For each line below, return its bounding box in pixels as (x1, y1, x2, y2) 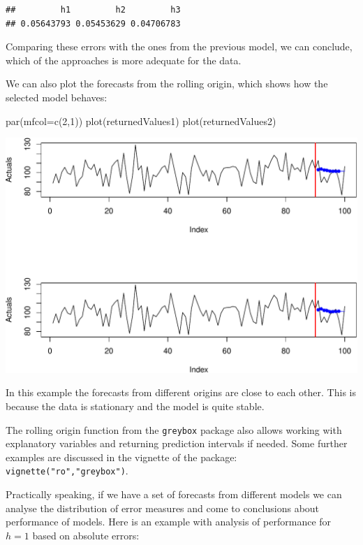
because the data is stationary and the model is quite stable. (6, 399, 265, 413)
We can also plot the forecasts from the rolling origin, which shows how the (6, 76, 328, 91)
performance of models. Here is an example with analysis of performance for (6, 514, 332, 529)
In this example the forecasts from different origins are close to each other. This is (6, 385, 356, 400)
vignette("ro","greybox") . (6, 463, 128, 478)
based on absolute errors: (32, 528, 140, 542)
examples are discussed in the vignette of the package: (6, 449, 237, 464)
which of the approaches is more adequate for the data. (6, 52, 242, 67)
